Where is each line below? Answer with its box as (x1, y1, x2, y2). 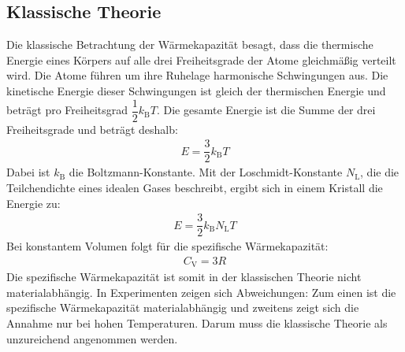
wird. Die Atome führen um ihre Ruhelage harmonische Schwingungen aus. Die (6, 67, 388, 83)
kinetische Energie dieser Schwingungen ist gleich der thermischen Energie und (6, 82, 386, 98)
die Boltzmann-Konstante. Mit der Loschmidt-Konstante (69, 164, 343, 180)
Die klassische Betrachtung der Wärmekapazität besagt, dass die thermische (6, 36, 373, 53)
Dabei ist (6, 164, 50, 180)
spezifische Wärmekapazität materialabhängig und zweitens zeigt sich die (6, 299, 359, 316)
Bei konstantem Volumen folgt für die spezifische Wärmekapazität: (6, 238, 329, 254)
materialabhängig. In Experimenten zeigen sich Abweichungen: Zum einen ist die (6, 283, 396, 300)
